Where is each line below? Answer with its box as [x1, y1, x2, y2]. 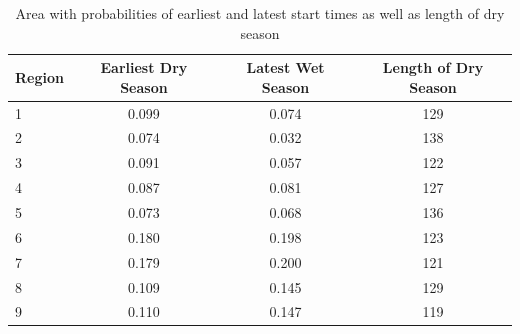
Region [15, 66, 64, 87]
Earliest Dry [100, 57, 188, 78]
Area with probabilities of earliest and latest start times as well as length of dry [15, 3, 505, 23]
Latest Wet [246, 57, 325, 78]
